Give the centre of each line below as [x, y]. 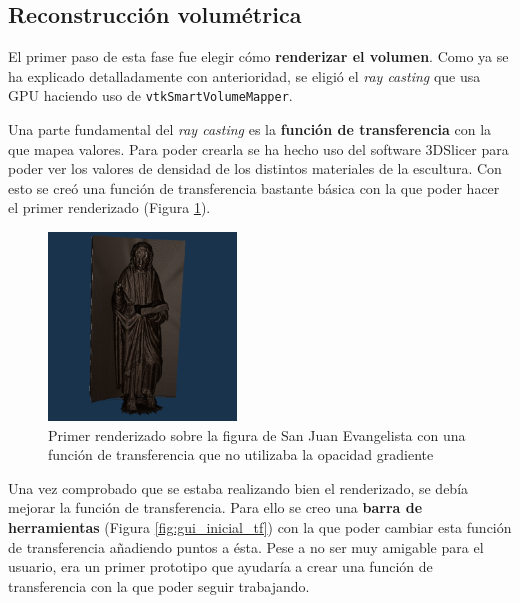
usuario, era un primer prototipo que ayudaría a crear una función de [220, 566]
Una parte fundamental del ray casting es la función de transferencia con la [250, 129]
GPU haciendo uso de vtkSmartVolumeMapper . [150, 95]
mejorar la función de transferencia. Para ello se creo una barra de [215, 507]
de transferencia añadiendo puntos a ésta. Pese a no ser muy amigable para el [246, 546]
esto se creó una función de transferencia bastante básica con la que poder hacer [254, 187]
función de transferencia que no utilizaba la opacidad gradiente [241, 454]
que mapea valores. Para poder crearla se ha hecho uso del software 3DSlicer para [258, 148]
